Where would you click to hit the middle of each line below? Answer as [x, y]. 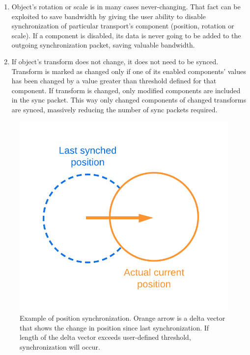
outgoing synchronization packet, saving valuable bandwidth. [103, 45]
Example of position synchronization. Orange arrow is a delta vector [123, 317]
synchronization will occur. [60, 346]
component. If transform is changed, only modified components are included [126, 90]
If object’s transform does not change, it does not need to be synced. [115, 61]
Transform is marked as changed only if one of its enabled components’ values [129, 71]
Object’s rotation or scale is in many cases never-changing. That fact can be [126, 6]
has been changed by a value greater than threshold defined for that [114, 81]
